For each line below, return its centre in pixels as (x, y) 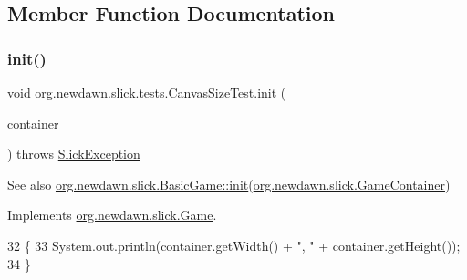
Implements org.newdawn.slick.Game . (112, 215)
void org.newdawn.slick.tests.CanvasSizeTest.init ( (147, 92)
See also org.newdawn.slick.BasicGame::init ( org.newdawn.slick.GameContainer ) (229, 184)
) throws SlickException (74, 154)
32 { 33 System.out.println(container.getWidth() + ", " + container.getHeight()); (234, 245)
